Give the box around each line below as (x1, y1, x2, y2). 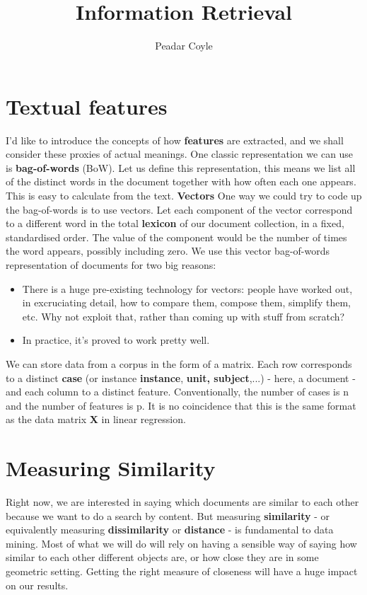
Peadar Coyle (155, 38, 213, 53)
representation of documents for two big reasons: (6, 258, 216, 272)
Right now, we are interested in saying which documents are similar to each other (6, 495, 359, 509)
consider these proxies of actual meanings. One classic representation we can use (6, 146, 354, 161)
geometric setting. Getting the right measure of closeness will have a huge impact (6, 564, 358, 579)
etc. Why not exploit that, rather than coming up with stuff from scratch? (22, 308, 345, 323)
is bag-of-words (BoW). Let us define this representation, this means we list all (6, 160, 356, 175)
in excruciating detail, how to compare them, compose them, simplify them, (22, 295, 351, 310)
